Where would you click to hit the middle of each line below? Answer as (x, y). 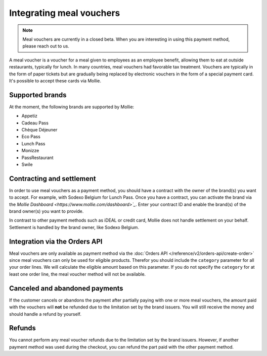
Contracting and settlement (53, 178)
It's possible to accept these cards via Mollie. (55, 81)
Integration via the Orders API (56, 241)
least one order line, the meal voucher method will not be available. (77, 274)
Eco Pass (31, 137)
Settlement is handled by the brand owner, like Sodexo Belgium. (74, 227)
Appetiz (29, 116)
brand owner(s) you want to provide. (46, 211)
